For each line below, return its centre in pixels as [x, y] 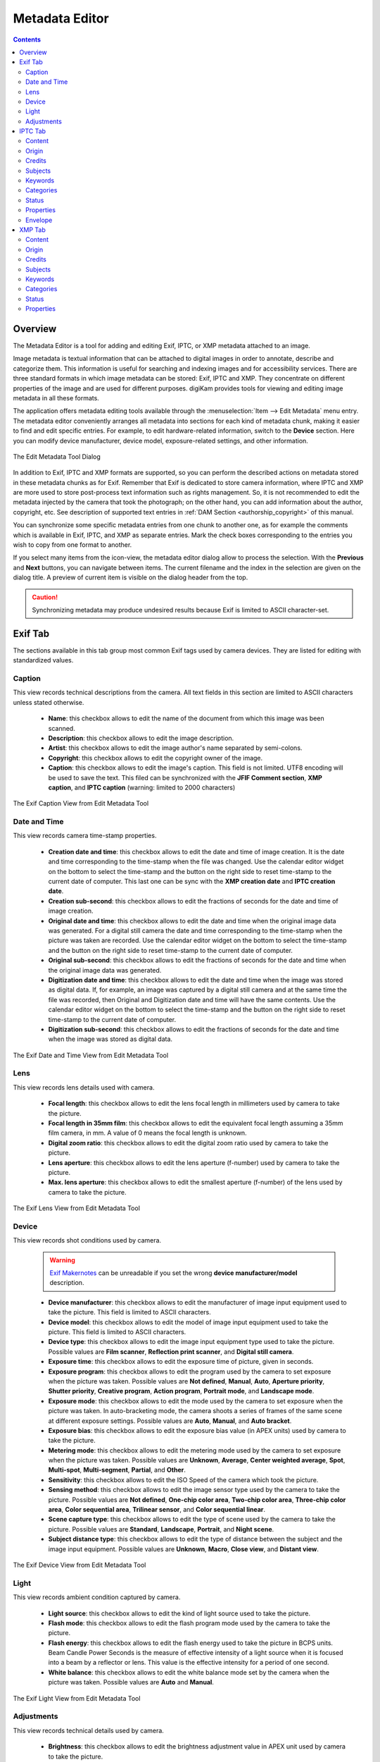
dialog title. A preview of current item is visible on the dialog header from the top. [131, 577]
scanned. [62, 728]
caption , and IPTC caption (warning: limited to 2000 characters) [142, 787]
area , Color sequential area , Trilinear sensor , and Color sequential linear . [157, 1510]
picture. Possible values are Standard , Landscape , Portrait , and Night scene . [161, 1529]
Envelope [39, 220]
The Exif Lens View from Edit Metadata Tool [77, 1208]
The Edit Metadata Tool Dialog [57, 456]
